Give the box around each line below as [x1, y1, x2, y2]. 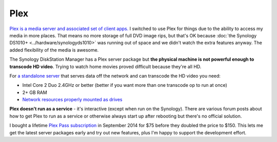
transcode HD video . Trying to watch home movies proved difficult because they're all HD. [9, 63, 202, 69]
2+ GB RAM [22, 89, 47, 96]
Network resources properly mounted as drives [22, 97, 123, 103]
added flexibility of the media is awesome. [9, 46, 99, 53]
